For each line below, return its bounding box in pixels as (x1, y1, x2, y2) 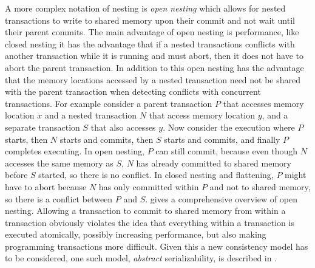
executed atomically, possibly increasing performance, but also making (5, 228, 266, 241)
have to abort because (5, 180, 87, 193)
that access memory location (149, 109, 256, 122)
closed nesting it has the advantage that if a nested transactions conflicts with (5, 37, 295, 50)
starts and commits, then (59, 132, 154, 145)
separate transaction (5, 120, 80, 133)
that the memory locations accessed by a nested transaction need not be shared (5, 73, 301, 86)
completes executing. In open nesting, (5, 145, 144, 157)
